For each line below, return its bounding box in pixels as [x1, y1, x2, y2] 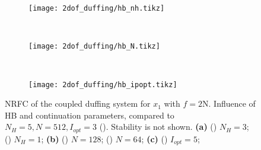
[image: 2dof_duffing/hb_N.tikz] [28, 42, 160, 51]
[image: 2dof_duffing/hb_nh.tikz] [28, 4, 165, 12]
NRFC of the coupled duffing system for [5, 97, 151, 110]
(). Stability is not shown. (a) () [99, 120, 217, 133]
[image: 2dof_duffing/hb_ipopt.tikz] [28, 80, 177, 89]
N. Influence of [202, 97, 256, 110]
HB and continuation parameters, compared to [5, 108, 174, 121]
